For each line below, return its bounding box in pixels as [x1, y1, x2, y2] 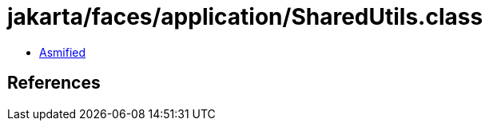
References [7, 73, 101, 93]
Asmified [39, 45, 86, 59]
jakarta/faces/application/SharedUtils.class [7, 3, 483, 30]
